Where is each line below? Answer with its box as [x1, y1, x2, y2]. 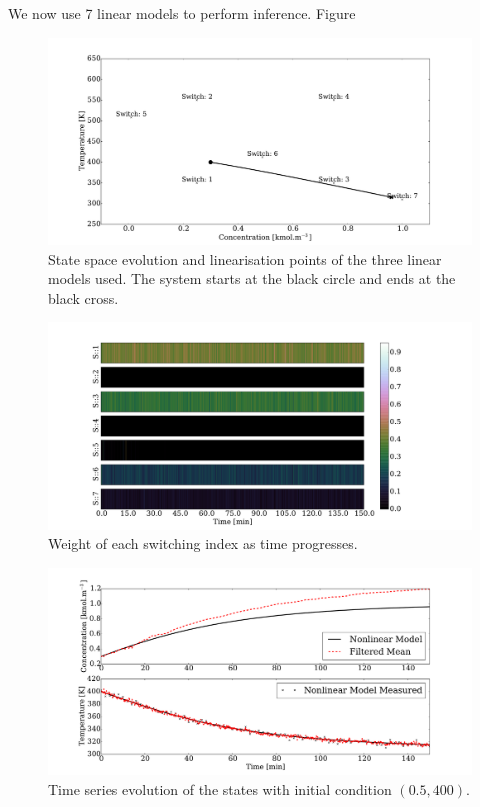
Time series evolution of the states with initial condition [48, 779, 392, 800]
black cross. [48, 287, 119, 308]
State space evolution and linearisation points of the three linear [48, 248, 442, 269]
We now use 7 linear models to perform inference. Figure [8, 3, 356, 23]
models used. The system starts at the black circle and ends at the [48, 268, 456, 289]
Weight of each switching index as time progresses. [48, 533, 358, 554]
